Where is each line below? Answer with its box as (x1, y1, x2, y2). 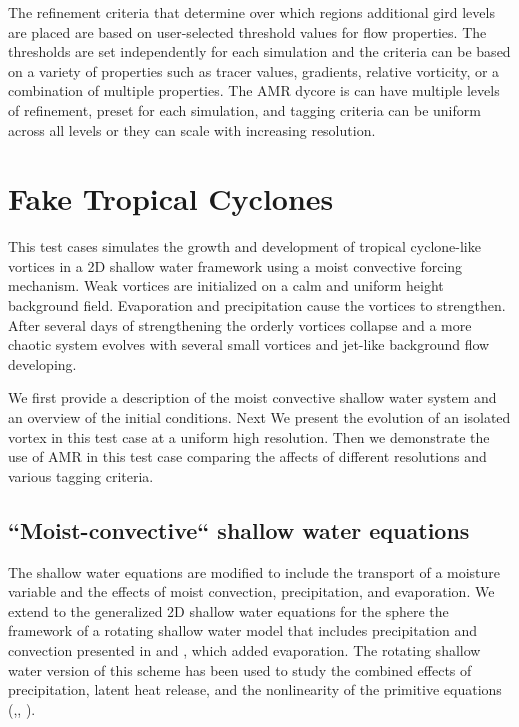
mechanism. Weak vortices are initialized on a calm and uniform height (8, 275, 444, 296)
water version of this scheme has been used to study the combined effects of (8, 659, 472, 680)
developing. (8, 353, 77, 374)
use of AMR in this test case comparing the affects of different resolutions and (8, 446, 487, 467)
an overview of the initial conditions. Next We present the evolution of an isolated (8, 407, 511, 428)
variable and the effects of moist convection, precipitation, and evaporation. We (8, 581, 495, 602)
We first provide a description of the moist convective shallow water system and (8, 387, 497, 408)
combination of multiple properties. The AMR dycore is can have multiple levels (8, 80, 500, 101)
